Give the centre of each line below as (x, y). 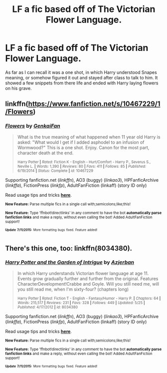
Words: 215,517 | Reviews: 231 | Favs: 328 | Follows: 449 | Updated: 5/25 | (81, 303)
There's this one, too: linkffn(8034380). (69, 248)
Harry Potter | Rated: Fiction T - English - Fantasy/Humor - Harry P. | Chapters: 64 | (89, 298)
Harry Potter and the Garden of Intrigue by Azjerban (70, 262)
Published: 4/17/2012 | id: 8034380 (48, 307)
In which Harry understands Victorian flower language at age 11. (83, 273)
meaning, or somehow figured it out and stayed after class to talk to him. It (82, 77)
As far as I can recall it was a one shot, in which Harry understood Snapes (81, 72)
